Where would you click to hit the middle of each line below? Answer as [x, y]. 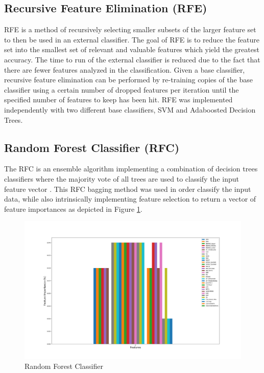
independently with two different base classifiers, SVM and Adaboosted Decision [130, 109]
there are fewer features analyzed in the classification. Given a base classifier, [125, 69]
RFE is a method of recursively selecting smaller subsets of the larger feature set [130, 29]
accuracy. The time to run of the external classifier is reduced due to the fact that [132, 59]
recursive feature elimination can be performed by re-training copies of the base [129, 80]
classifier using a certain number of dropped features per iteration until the [122, 89]
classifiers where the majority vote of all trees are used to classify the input [122, 178]
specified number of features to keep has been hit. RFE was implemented [118, 100]
